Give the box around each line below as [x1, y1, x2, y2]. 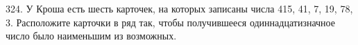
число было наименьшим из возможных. [6, 28, 177, 43]
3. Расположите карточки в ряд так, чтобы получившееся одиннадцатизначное [6, 15, 335, 29]
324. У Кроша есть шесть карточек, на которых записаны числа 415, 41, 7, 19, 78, [6, 1, 353, 15]
